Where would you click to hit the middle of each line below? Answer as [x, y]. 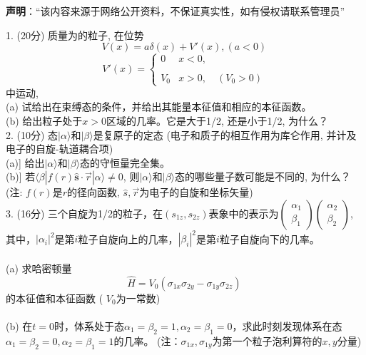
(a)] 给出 [25, 162]
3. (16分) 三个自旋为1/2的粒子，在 [85, 213]
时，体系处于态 [90, 326]
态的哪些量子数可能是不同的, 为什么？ [263, 176]
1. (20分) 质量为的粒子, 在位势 [75, 35]
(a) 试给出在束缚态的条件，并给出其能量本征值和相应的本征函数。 [159, 107]
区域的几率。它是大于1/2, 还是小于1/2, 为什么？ [218, 120]
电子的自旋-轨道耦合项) [60, 149]
